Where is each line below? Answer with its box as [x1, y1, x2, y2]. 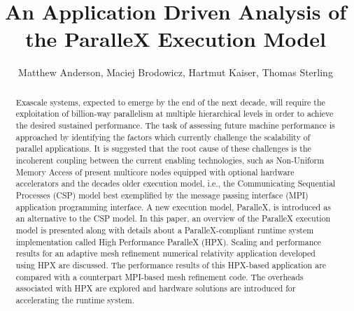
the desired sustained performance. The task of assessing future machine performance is [15, 120, 335, 131]
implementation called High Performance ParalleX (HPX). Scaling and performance [15, 236, 321, 247]
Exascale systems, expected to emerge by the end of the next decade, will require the [15, 96, 325, 108]
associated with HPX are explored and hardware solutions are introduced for [15, 282, 296, 294]
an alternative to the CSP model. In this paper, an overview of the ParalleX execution [15, 212, 331, 224]
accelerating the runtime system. [15, 294, 135, 305]
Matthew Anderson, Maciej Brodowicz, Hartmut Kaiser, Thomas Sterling [18, 65, 333, 80]
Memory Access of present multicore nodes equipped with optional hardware [15, 166, 295, 178]
